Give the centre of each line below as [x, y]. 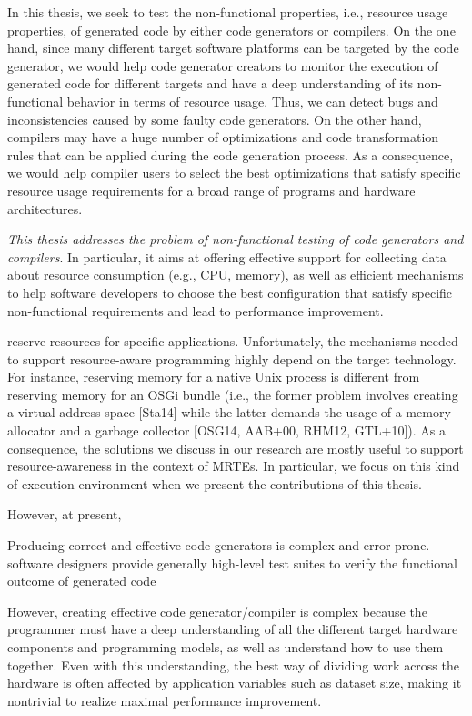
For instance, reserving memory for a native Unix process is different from [214, 377]
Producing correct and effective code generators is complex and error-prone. [219, 545]
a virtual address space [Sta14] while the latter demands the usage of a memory [229, 412]
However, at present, [65, 514]
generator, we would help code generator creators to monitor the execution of [223, 65]
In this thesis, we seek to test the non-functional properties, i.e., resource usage [228, 12]
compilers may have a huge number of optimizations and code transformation [223, 137]
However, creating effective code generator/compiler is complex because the [217, 611]
